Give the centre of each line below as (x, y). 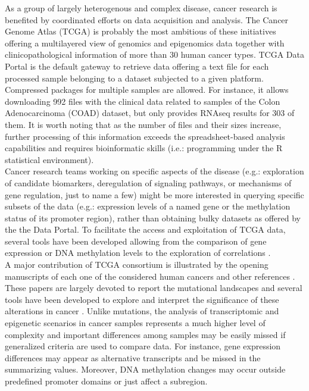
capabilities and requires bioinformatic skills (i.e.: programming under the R (144, 148)
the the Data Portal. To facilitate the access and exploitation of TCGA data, (145, 229)
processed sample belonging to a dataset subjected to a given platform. (134, 78)
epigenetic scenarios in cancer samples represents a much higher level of (135, 323)
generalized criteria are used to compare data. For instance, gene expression (143, 346)
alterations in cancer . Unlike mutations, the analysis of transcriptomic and (142, 311)
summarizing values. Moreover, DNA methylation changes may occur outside (145, 369)
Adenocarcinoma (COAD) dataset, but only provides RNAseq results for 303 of (150, 113)
